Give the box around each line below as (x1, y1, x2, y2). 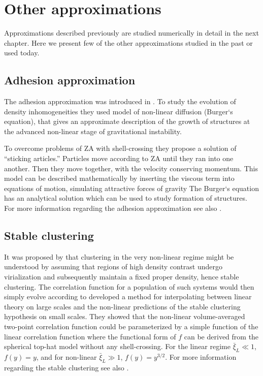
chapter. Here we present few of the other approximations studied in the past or (4, 37, 253, 48)
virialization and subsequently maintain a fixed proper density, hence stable (4, 271, 239, 282)
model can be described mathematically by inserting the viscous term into (4, 173, 235, 183)
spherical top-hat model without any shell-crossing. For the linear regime (4, 341, 231, 352)
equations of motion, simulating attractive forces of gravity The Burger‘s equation (4, 182, 259, 193)
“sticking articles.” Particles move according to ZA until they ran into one (4, 153, 234, 164)
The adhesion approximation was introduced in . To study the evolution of (4, 96, 236, 107)
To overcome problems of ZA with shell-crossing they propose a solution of (4, 143, 237, 153)
